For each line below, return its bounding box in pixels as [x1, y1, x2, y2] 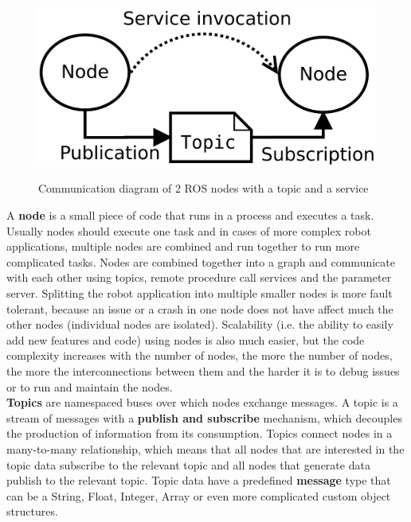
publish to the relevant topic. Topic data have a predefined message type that [6, 472, 391, 489]
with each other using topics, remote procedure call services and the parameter [6, 269, 392, 286]
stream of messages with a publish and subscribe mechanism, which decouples [6, 409, 402, 426]
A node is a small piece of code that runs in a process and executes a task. [6, 207, 374, 223]
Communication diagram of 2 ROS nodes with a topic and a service [38, 180, 369, 197]
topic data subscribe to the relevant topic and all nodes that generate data [6, 456, 370, 473]
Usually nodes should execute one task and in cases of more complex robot [6, 222, 371, 239]
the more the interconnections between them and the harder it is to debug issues [6, 362, 400, 379]
